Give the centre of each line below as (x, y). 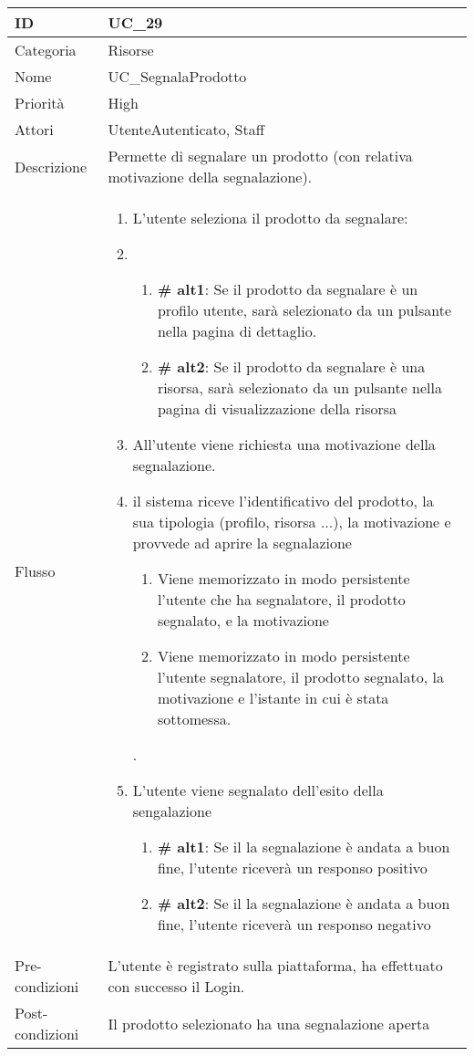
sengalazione (172, 811)
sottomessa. (194, 719)
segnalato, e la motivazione (243, 620)
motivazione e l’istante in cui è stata (273, 698)
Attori (34, 129)
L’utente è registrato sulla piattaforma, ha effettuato (275, 965)
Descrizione (51, 166)
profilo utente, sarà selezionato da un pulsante (304, 310)
